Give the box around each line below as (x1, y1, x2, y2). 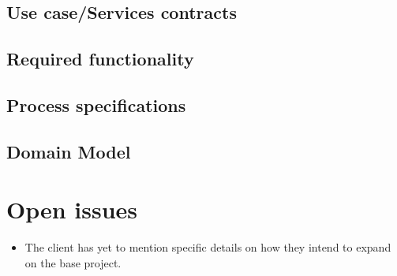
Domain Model (6, 139, 131, 163)
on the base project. (24, 254, 122, 270)
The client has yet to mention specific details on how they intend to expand (24, 239, 391, 255)
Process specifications (6, 92, 186, 117)
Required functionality (6, 47, 194, 71)
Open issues (6, 193, 138, 226)
